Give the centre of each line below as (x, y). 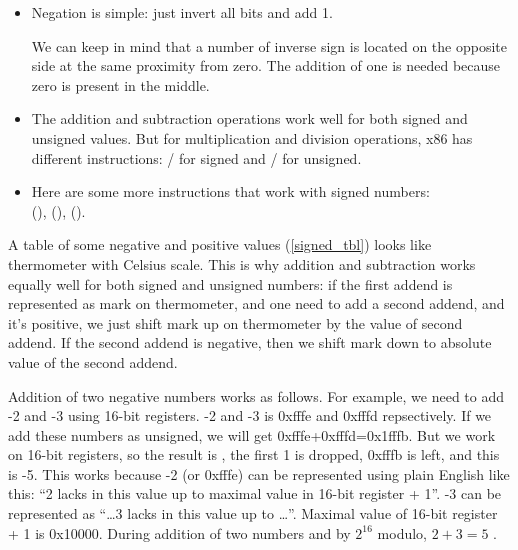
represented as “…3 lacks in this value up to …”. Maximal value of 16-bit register (253, 513)
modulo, (402, 532)
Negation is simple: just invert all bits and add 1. (182, 12)
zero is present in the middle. (120, 84)
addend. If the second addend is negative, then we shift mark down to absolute (250, 342)
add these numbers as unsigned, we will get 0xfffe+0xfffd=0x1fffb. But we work (252, 434)
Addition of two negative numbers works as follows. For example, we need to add (256, 395)
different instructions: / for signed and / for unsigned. (196, 157)
